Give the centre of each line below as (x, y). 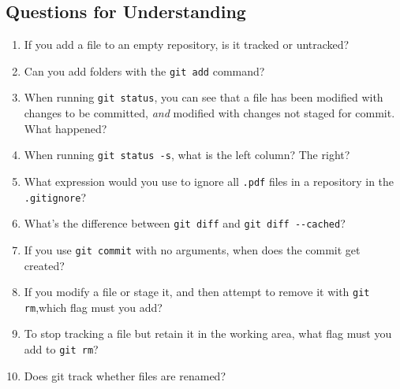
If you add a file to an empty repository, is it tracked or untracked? (187, 44)
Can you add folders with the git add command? (144, 70)
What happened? (65, 128)
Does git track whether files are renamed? (125, 375)
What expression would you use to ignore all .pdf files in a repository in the (209, 181)
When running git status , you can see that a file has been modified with (204, 97)
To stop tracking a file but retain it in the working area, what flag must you (208, 333)
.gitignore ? (55, 196)
